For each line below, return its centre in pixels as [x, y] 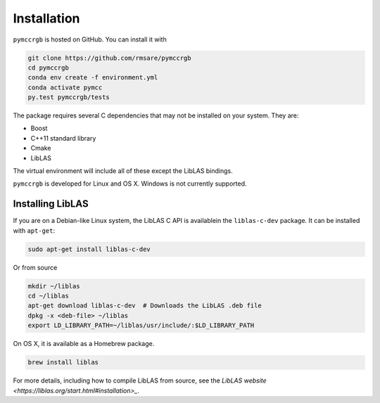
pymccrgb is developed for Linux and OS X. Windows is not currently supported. [130, 184]
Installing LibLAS [51, 204]
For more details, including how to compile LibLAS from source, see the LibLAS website [140, 380]
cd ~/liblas [49, 296]
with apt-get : [34, 230]
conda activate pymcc [65, 87]
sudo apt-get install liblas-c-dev [89, 249]
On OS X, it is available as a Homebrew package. [84, 344]
